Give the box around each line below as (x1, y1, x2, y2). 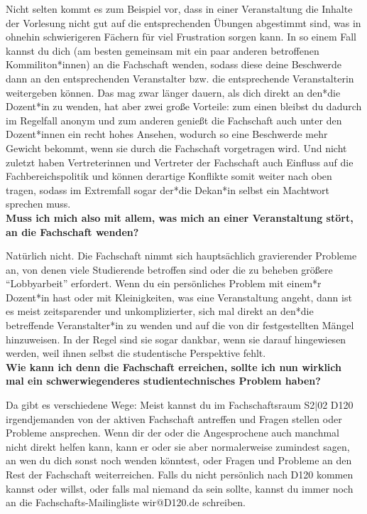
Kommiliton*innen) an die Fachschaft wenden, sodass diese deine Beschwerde (6, 57, 341, 72)
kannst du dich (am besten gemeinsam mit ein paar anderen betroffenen (6, 43, 319, 58)
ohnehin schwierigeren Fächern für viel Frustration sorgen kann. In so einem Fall (6, 29, 357, 44)
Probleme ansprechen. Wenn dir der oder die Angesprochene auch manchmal (6, 425, 339, 440)
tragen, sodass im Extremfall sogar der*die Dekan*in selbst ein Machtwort (6, 182, 330, 197)
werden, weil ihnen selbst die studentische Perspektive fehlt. (6, 346, 266, 360)
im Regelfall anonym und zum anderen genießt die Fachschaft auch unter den (6, 112, 342, 127)
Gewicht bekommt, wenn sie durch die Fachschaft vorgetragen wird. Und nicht (6, 140, 347, 155)
